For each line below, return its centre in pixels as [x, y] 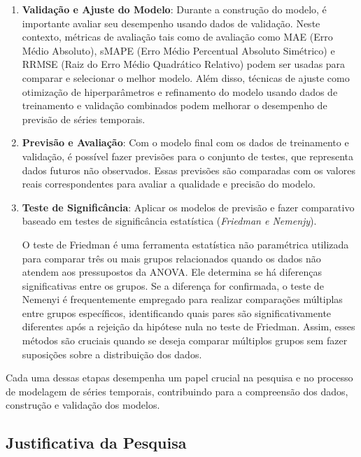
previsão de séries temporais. [84, 119]
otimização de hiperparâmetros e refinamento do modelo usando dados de [180, 91]
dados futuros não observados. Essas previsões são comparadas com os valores [189, 170]
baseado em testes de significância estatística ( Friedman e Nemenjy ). [169, 221]
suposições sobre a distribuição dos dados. [112, 354]
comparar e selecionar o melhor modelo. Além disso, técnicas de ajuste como [186, 77]
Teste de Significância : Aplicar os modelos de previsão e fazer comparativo [188, 207]
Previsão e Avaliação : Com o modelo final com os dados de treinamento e [185, 142]
